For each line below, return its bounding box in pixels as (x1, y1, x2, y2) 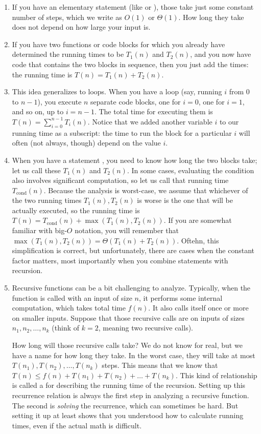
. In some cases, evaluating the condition (127, 164, 254, 175)
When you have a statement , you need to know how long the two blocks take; (12, 154, 257, 165)
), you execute (37, 96, 82, 107)
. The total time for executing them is (94, 106, 213, 117)
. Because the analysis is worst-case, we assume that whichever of (43, 184, 248, 195)
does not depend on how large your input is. (12, 22, 151, 32)
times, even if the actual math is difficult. (12, 420, 142, 430)
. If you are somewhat (163, 215, 232, 225)
